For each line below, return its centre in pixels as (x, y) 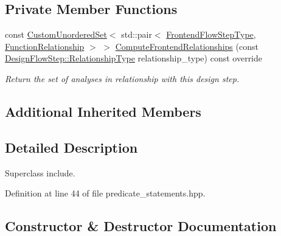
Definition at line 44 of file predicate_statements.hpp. (105, 193)
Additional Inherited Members (103, 111)
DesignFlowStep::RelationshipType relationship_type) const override (134, 58)
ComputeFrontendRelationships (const (187, 46)
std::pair (137, 34)
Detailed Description (71, 147)
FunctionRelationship (45, 46)
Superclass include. (40, 172)
